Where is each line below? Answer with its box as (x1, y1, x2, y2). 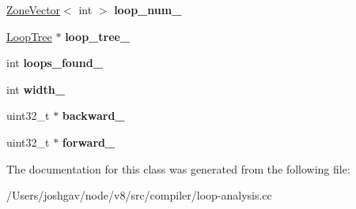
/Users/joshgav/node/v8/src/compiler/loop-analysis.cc (6, 187, 272, 203)
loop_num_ (114, 2, 182, 17)
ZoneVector (6, 2, 61, 17)
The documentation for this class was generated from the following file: (6, 160, 350, 177)
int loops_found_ (6, 54, 103, 71)
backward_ (62, 107, 125, 124)
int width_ (6, 80, 65, 97)
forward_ (62, 133, 116, 150)
